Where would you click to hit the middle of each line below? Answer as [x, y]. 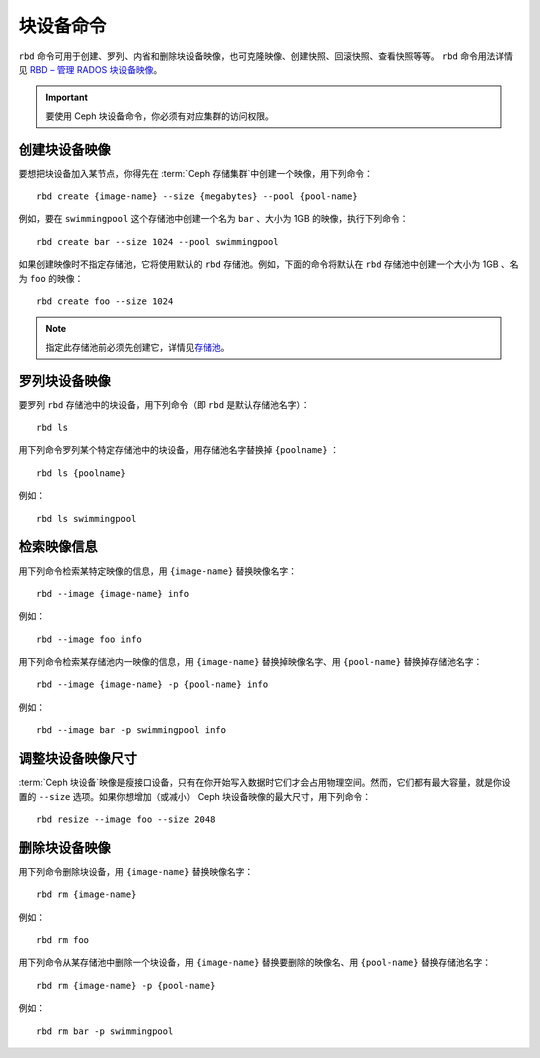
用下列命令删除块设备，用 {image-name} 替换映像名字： [136, 871]
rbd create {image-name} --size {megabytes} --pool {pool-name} [197, 196]
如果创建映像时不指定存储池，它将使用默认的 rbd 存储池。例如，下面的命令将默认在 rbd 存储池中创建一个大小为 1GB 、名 [268, 264]
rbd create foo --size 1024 [105, 301]
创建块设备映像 [64, 149]
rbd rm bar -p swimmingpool [105, 1031]
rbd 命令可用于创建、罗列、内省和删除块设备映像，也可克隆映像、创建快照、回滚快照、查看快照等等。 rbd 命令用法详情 [266, 56]
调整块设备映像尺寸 [77, 758]
